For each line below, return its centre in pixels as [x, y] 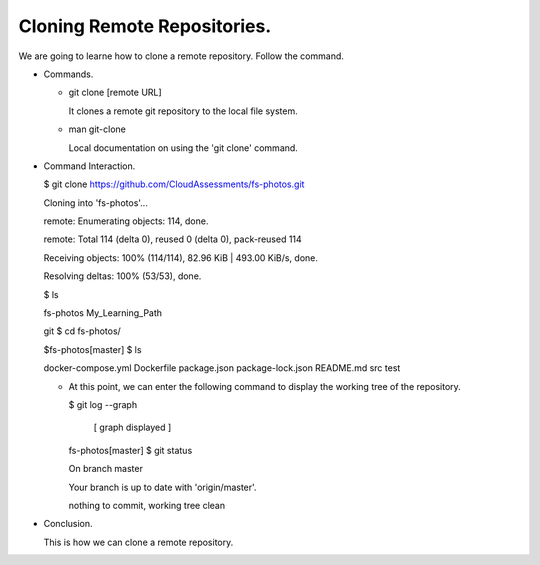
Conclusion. [68, 524]
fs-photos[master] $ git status [130, 450]
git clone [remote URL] [115, 92]
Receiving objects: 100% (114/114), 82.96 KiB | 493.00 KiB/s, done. [181, 257]
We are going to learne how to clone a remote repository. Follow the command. [181, 56]
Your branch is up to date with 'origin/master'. [162, 487]
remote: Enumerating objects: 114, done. [126, 221]
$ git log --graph [103, 404]
